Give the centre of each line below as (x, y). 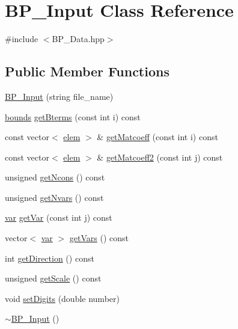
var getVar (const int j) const (59, 217)
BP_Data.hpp (78, 39)
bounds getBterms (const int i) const (73, 116)
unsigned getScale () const (53, 278)
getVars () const (99, 238)
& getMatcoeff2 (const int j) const (160, 157)
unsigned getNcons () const (55, 177)
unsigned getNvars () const (54, 197)
